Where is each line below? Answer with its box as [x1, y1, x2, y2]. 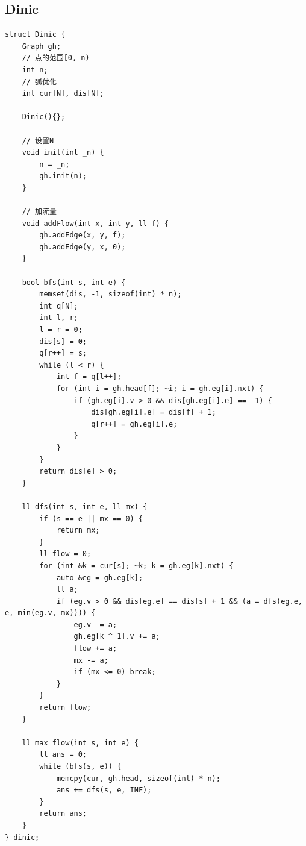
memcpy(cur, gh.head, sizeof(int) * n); [56, 774, 220, 783]
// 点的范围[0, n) [22, 54, 90, 63]
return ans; [39, 809, 87, 818]
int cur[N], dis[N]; [22, 89, 104, 98]
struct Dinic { [5, 30, 66, 39]
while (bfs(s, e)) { [39, 762, 122, 771]
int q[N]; [39, 301, 78, 310]
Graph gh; [22, 42, 61, 51]
